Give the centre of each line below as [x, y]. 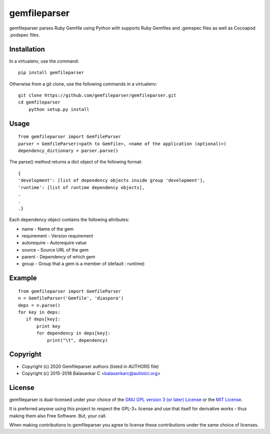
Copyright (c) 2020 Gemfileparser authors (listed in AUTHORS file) [90, 366]
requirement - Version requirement [57, 235]
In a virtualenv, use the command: [44, 61]
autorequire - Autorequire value [54, 243]
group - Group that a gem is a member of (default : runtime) [83, 264]
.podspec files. [24, 34]
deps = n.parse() [39, 305]
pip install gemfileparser [51, 73]
